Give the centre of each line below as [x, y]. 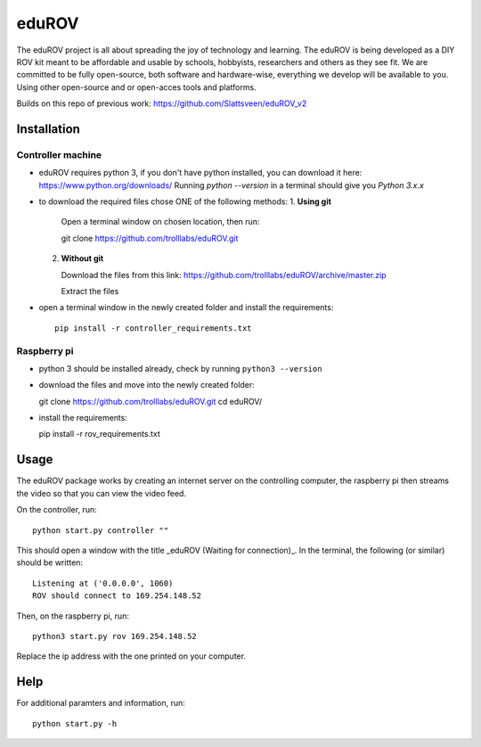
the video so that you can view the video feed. [102, 493]
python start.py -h [75, 723]
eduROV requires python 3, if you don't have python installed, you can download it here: [200, 173]
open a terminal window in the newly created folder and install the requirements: [186, 308]
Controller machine [59, 154]
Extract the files [90, 291]
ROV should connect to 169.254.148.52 [117, 596]
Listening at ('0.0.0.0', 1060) [103, 583]
